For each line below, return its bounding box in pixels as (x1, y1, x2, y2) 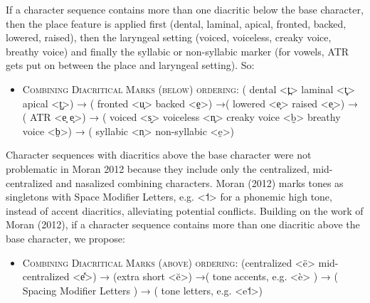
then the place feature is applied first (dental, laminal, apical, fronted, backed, (6, 16, 347, 31)
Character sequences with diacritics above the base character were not (6, 147, 312, 162)
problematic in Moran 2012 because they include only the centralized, (6, 161, 310, 176)
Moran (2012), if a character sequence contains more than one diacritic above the (6, 217, 360, 232)
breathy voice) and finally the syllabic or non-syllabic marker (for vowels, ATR (6, 43, 349, 58)
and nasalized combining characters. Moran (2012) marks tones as (55, 175, 344, 190)
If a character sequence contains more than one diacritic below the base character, (6, 2, 364, 16)
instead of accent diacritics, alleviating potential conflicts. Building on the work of (6, 203, 364, 218)
